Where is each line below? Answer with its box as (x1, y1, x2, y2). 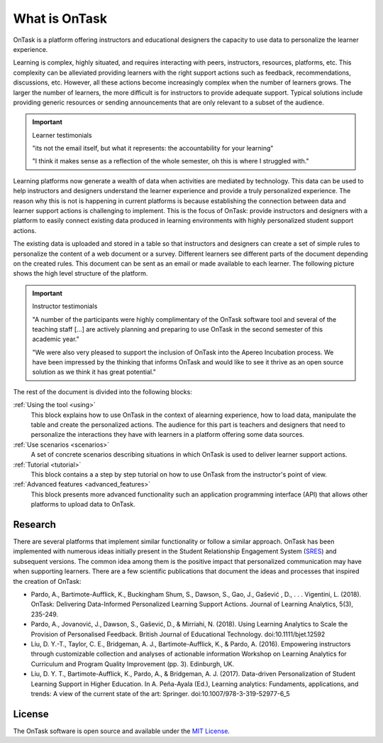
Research (13, 519, 57, 531)
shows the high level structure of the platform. (13, 269, 148, 278)
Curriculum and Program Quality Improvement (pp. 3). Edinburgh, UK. (30, 659, 235, 668)
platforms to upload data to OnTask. (30, 500, 135, 509)
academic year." (32, 335, 79, 344)
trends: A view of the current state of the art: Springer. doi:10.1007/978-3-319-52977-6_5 (30, 689, 290, 698)
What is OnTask (13, 11, 108, 26)
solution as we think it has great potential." (32, 368, 156, 376)
